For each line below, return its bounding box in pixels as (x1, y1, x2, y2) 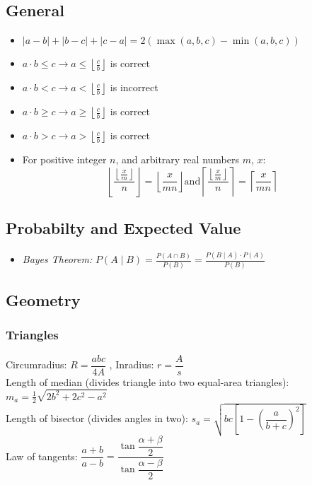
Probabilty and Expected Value (6, 217, 241, 239)
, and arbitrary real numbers (115, 152, 239, 167)
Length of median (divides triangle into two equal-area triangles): (6, 374, 289, 389)
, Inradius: (109, 357, 154, 372)
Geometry (6, 289, 81, 311)
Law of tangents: (6, 448, 78, 463)
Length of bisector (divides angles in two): (6, 411, 188, 426)
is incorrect (110, 80, 158, 95)
